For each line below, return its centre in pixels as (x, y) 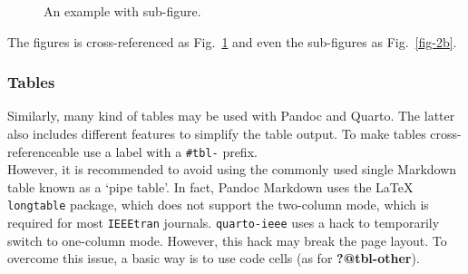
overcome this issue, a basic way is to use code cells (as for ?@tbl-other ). (214, 258)
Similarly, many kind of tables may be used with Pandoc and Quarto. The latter (231, 116)
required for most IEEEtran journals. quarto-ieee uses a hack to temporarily (224, 223)
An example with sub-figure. (122, 11)
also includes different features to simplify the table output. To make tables (217, 133)
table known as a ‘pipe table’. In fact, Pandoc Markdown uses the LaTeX (210, 186)
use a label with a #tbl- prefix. (170, 151)
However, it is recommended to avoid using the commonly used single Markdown (232, 169)
